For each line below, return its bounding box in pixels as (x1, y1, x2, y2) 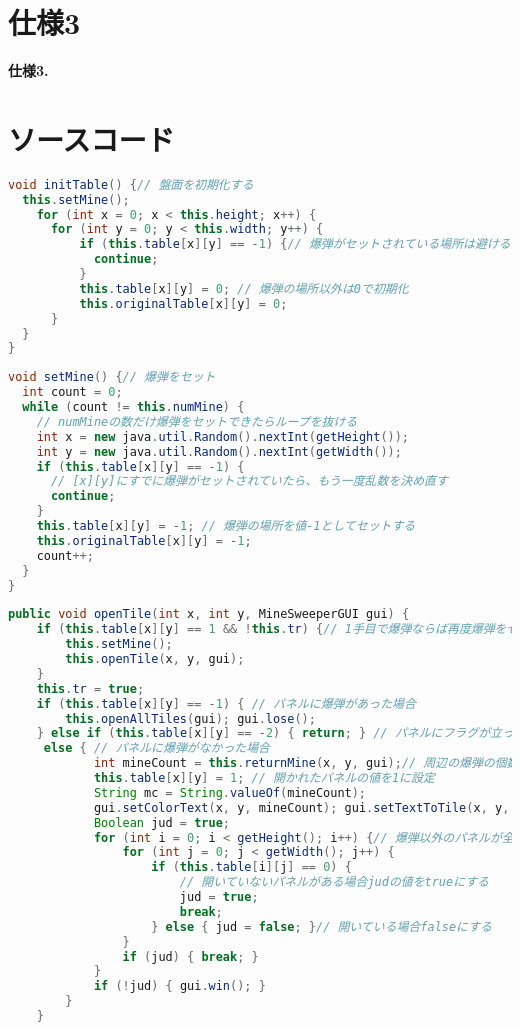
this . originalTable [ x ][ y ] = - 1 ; (36, 533, 252, 548)
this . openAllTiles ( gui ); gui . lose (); (65, 711, 316, 726)
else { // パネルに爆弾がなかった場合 (43, 741, 271, 756)
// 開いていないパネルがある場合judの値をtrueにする (179, 875, 489, 890)
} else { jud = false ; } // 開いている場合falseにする (151, 919, 492, 934)
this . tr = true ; (36, 681, 145, 696)
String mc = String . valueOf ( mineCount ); (93, 785, 367, 800)
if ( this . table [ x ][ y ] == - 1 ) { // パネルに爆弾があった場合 (36, 696, 416, 711)
